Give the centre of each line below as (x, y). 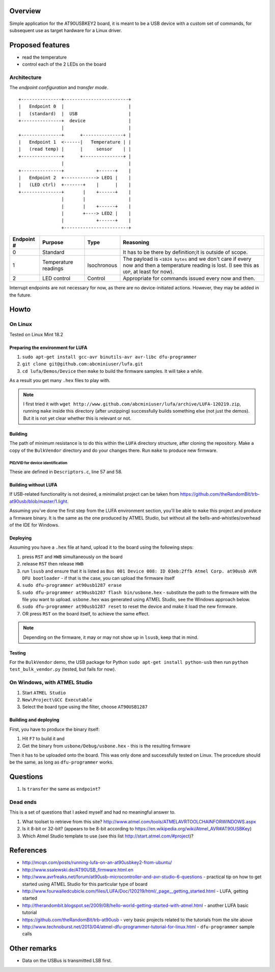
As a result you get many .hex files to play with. (60, 381)
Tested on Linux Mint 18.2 (36, 334)
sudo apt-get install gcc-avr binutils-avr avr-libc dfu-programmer (109, 357)
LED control (57, 279)
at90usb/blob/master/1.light (38, 501)
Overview (25, 11)
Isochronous (102, 265)
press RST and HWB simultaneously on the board (72, 557)
